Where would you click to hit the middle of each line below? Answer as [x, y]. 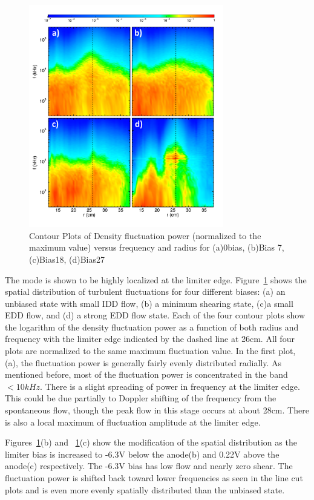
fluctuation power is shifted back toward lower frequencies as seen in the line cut [154, 478]
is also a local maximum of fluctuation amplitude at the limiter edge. [133, 422]
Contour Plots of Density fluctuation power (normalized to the [145, 235]
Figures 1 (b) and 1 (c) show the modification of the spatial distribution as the [151, 442]
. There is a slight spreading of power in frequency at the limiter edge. [170, 386]
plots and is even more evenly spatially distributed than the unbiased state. [145, 489]
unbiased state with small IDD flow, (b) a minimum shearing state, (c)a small [149, 303]
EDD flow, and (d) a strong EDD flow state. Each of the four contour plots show [155, 315]
